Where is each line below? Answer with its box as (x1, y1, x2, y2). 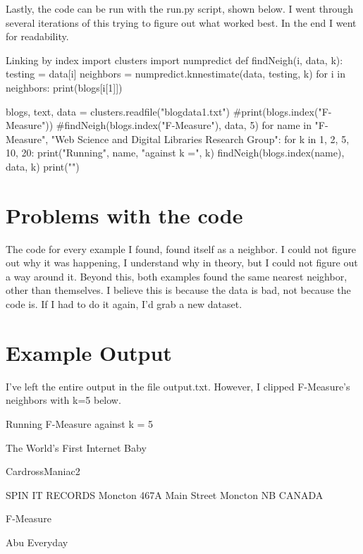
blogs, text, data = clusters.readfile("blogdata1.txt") (6, 104, 230, 118)
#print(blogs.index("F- (233, 104, 332, 118)
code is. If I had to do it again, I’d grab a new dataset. (6, 297, 242, 312)
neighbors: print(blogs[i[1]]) (6, 80, 123, 94)
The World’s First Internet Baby (6, 440, 147, 455)
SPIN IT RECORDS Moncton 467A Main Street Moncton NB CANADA (6, 487, 324, 502)
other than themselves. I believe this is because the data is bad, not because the (6, 283, 351, 297)
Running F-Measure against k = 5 (6, 416, 154, 431)
